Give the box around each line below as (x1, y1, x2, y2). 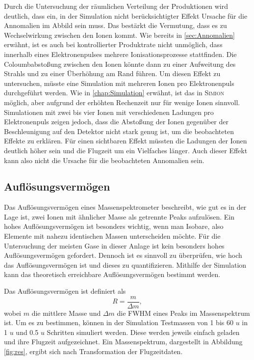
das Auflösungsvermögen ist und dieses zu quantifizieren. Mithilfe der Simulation (4, 259, 247, 270)
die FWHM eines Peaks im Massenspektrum (117, 307, 250, 318)
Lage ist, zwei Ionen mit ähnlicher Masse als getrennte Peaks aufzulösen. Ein (4, 211, 235, 222)
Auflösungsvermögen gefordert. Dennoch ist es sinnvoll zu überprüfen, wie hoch (4, 250, 242, 260)
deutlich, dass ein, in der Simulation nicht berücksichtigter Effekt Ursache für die (4, 10, 248, 21)
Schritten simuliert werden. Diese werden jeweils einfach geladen (47, 327, 240, 337)
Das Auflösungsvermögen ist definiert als (4, 286, 126, 296)
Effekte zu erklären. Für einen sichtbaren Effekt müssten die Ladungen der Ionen (4, 136, 247, 146)
